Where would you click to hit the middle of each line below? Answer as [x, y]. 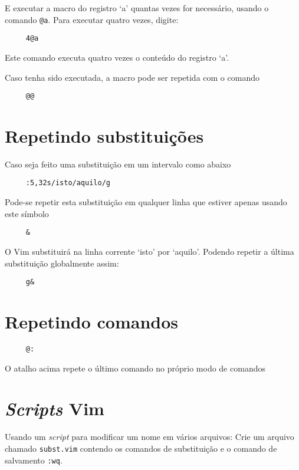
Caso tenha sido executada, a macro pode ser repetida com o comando [132, 77]
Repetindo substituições [104, 135]
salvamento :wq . [34, 460]
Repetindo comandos [92, 321]
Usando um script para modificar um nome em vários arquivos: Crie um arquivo [149, 437]
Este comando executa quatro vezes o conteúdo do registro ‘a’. [117, 57]
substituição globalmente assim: [62, 263]
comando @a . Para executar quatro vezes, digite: [92, 19]
